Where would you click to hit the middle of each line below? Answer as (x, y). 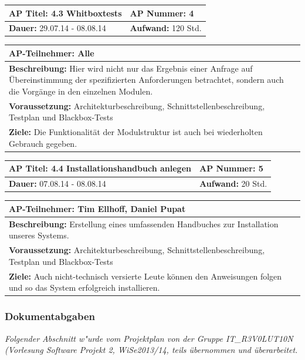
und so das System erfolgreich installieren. (84, 287)
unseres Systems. (39, 235)
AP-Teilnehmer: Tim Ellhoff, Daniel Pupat (97, 208)
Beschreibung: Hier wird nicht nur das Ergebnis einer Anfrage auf (131, 68)
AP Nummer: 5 (231, 168)
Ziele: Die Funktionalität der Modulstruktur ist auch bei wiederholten (136, 132)
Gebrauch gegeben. (43, 143)
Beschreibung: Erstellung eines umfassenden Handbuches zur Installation (144, 223)
